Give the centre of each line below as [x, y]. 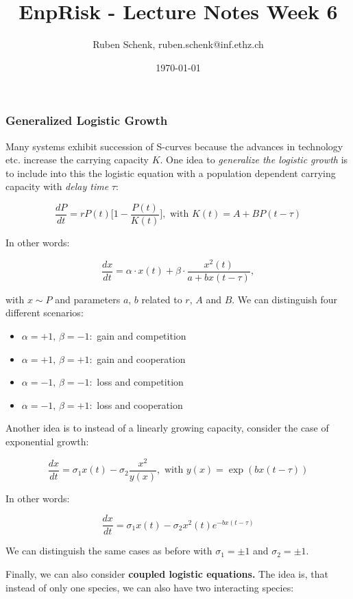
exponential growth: [47, 441]
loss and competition [140, 382]
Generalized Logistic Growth [87, 120]
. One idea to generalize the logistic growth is [254, 160]
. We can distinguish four [285, 299]
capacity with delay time [57, 186]
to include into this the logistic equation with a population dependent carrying [171, 173]
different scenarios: [45, 313]
